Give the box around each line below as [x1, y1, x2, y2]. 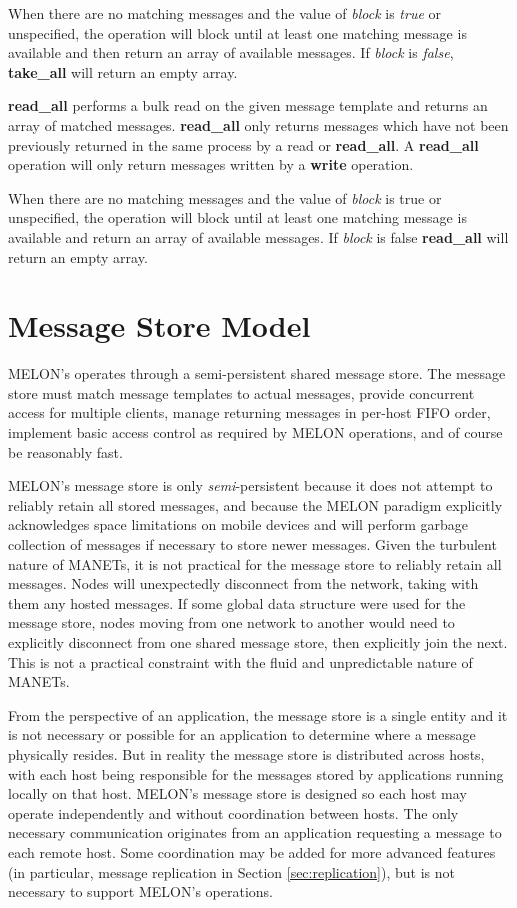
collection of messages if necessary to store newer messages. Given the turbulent [8, 534, 497, 554]
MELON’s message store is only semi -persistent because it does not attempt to [8, 475, 493, 496]
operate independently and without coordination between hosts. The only [8, 802, 459, 823]
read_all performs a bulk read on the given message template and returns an [8, 95, 488, 116]
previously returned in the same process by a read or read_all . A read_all [8, 134, 479, 155]
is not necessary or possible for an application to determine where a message [8, 724, 476, 745]
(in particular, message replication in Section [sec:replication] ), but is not [8, 861, 455, 882]
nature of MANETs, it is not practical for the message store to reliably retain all [8, 553, 502, 574]
